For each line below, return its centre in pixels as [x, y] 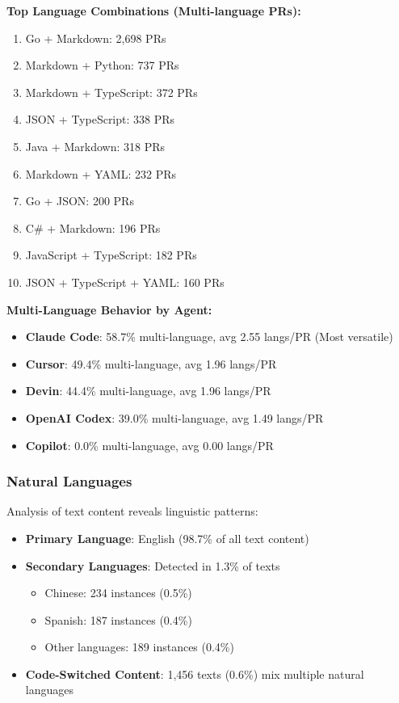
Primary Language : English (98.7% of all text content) [167, 538]
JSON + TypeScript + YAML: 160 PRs [125, 282]
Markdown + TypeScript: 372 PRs [111, 92]
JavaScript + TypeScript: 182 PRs [111, 255]
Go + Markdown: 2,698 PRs [96, 38]
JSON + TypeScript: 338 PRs [100, 119]
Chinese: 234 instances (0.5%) [118, 593]
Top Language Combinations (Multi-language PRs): [154, 11]
